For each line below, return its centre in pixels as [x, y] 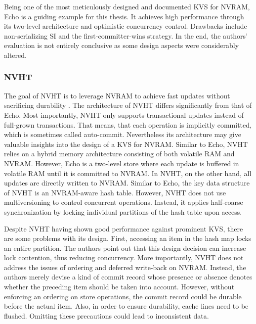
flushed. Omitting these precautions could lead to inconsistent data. [107, 315]
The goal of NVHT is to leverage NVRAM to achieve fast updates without [117, 95]
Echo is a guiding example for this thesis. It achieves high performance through [124, 16]
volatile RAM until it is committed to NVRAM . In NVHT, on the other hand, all [128, 173]
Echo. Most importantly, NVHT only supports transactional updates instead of [124, 115]
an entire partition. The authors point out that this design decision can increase [125, 248]
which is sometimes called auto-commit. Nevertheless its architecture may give [123, 134]
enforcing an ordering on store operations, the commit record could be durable [123, 296]
